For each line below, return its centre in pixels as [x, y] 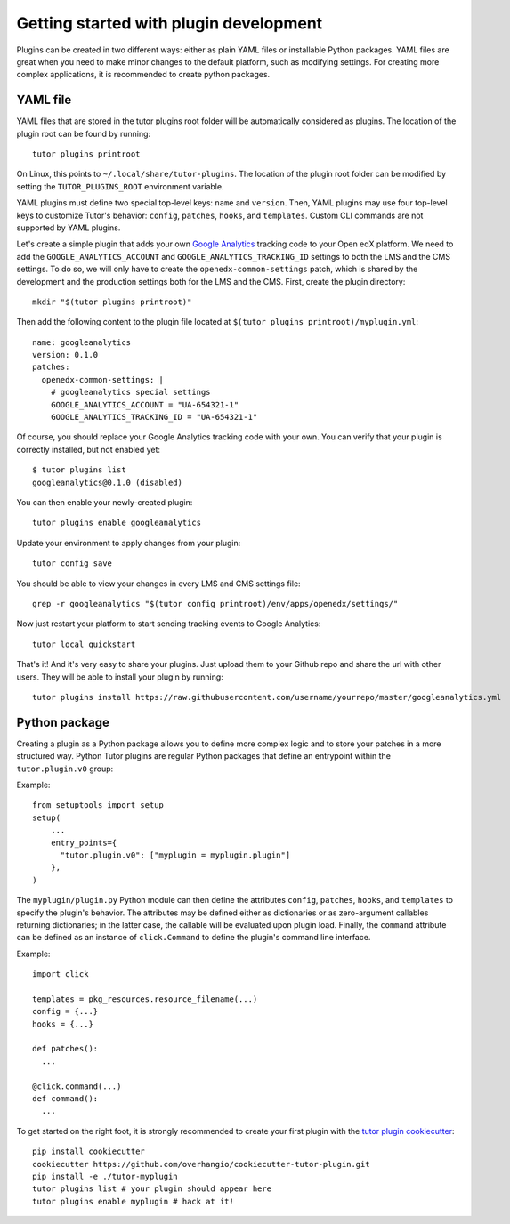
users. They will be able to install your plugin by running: [120, 677]
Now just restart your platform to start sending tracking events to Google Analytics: [169, 624]
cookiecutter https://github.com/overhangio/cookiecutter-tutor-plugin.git [201, 1164]
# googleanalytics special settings [130, 392]
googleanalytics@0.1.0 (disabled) [107, 482]
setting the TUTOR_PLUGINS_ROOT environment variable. [120, 186]
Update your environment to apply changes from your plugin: [129, 543]
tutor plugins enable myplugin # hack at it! [134, 1201]
